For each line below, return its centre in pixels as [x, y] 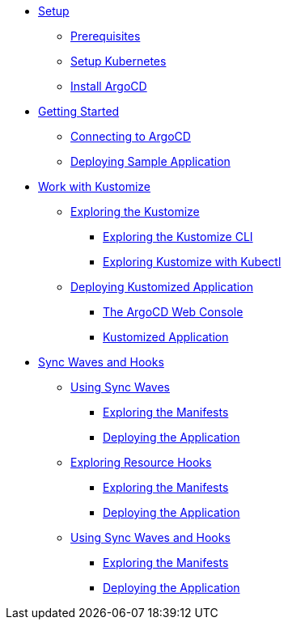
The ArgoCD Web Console [173, 312]
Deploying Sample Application [150, 161]
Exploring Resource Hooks [141, 462]
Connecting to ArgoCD [131, 136]
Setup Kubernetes [119, 61]
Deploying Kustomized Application [162, 287]
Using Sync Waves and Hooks [150, 537]
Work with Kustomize [95, 186]
